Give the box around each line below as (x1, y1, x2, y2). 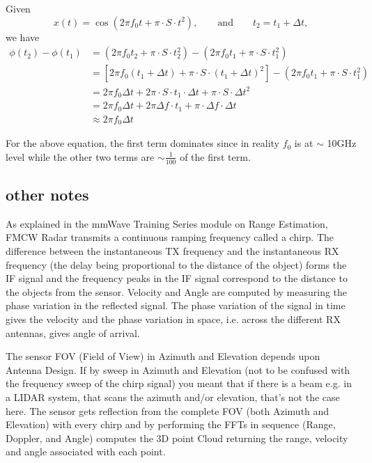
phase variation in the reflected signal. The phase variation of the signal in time (6, 298, 346, 313)
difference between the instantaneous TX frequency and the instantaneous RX (6, 244, 339, 258)
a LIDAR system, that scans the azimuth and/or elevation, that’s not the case (6, 389, 340, 404)
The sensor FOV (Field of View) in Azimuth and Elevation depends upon (6, 349, 320, 363)
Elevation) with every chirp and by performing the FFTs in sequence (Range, (6, 417, 336, 432)
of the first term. (180, 149, 251, 164)
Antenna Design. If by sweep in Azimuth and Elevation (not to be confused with (6, 362, 350, 377)
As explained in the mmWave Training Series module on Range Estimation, (6, 216, 328, 230)
